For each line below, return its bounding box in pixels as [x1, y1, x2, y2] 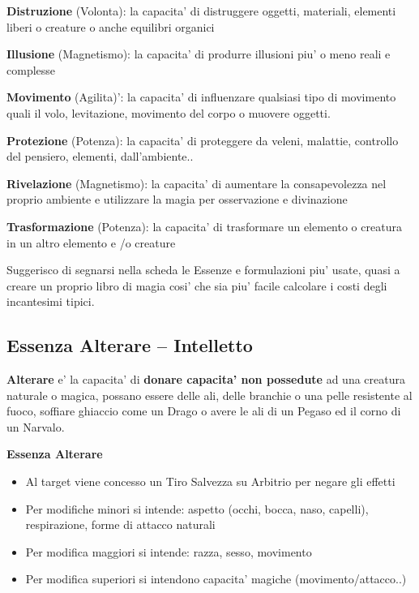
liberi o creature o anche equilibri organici [6, 18, 215, 35]
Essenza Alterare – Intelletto [6, 333, 253, 358]
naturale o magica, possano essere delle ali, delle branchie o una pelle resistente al [6, 386, 413, 403]
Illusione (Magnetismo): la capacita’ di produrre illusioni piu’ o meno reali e [6, 45, 391, 62]
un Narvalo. [6, 418, 65, 435]
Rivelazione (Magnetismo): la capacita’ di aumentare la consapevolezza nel [6, 174, 387, 191]
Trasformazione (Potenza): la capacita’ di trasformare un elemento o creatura [6, 217, 402, 234]
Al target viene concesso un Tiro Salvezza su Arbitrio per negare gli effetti [25, 473, 395, 490]
